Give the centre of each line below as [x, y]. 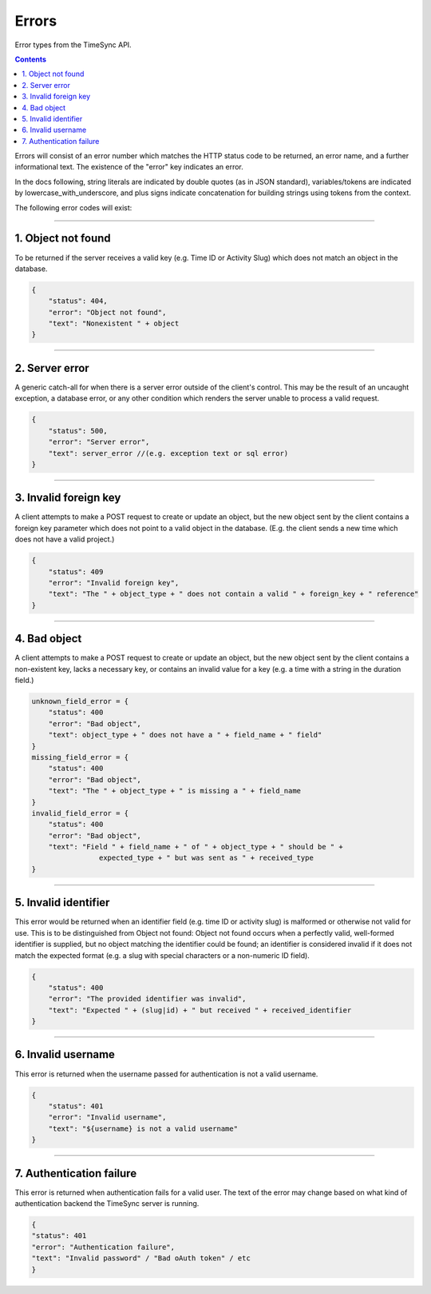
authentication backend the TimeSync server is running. [107, 1204]
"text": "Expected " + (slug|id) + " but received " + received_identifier [200, 1010]
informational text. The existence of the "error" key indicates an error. [129, 167]
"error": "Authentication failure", [103, 1247]
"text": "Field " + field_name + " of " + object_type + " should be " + [196, 847]
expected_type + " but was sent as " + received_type [206, 858]
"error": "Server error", [99, 442]
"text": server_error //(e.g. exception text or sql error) [168, 453]
